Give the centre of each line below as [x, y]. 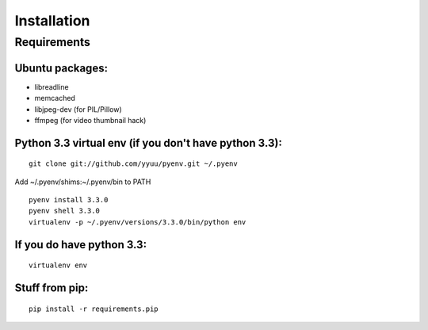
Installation [52, 21]
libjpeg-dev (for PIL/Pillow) [78, 109]
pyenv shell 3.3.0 [65, 211]
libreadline [52, 86]
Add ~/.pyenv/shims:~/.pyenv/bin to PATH [83, 182]
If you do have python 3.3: [80, 245]
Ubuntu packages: [61, 68]
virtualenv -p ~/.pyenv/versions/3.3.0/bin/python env [138, 222]
